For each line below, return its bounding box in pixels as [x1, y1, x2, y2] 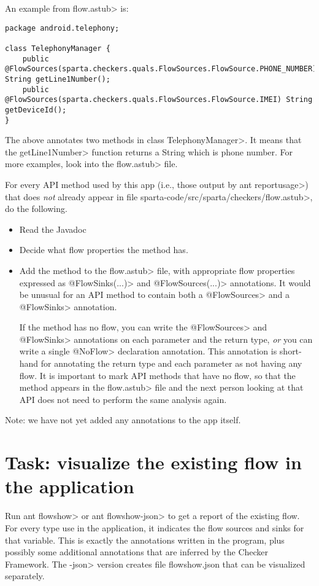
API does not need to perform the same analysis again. [19, 393, 227, 405]
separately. [5, 569, 45, 582]
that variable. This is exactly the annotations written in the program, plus [5, 533, 285, 546]
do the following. [5, 202, 67, 215]
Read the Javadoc [19, 222, 86, 235]
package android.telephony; [5, 23, 120, 33]
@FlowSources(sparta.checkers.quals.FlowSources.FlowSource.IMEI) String [5, 95, 313, 104]
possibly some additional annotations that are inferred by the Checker [5, 545, 269, 558]
